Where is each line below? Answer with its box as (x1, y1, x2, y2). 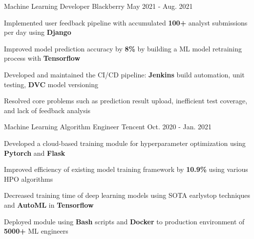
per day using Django (4, 27, 71, 37)
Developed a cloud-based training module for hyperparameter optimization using (4, 138, 246, 148)
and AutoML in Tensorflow (4, 199, 94, 210)
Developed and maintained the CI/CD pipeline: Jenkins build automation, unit (4, 69, 245, 79)
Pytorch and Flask (4, 147, 65, 158)
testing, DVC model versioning (4, 79, 98, 89)
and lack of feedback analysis (4, 105, 91, 115)
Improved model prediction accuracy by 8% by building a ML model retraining (4, 43, 242, 53)
